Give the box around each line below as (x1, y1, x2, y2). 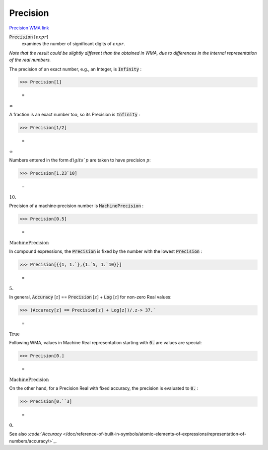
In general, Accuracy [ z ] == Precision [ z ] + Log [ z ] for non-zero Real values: (9, 294, 172, 300)
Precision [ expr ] (9, 34, 49, 40)
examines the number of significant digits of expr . (21, 41, 125, 47)
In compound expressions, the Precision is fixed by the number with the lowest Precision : (9, 248, 202, 254)
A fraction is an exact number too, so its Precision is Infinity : (9, 112, 140, 118)
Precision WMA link (9, 25, 49, 31)
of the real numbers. (9, 57, 51, 63)
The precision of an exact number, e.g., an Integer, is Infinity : (9, 66, 142, 72)
